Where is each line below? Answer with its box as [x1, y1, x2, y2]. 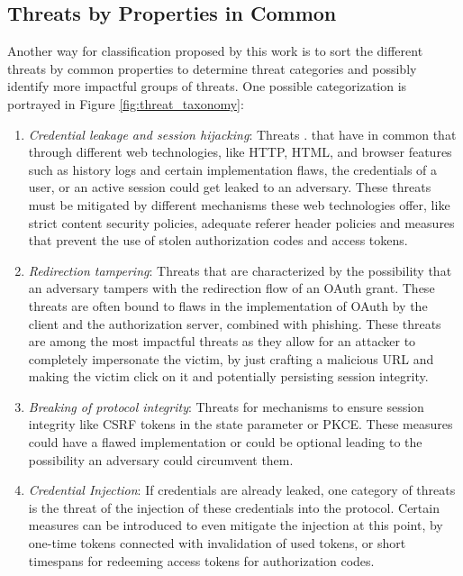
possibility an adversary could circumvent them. [28, 450, 294, 469]
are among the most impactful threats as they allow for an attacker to [28, 332, 416, 351]
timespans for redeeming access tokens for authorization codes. [28, 551, 375, 570]
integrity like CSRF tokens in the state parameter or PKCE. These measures [28, 415, 453, 434]
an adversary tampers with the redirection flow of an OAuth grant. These [28, 279, 435, 297]
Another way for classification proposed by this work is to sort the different [7, 41, 423, 60]
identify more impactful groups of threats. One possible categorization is [7, 77, 407, 96]
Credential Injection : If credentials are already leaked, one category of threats [28, 480, 456, 499]
